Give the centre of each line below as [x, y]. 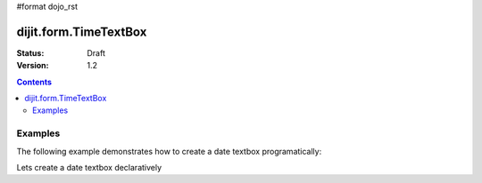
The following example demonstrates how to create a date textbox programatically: [169, 151]
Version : [33, 66]
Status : [30, 52]
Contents [34, 82]
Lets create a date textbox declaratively [89, 167]
